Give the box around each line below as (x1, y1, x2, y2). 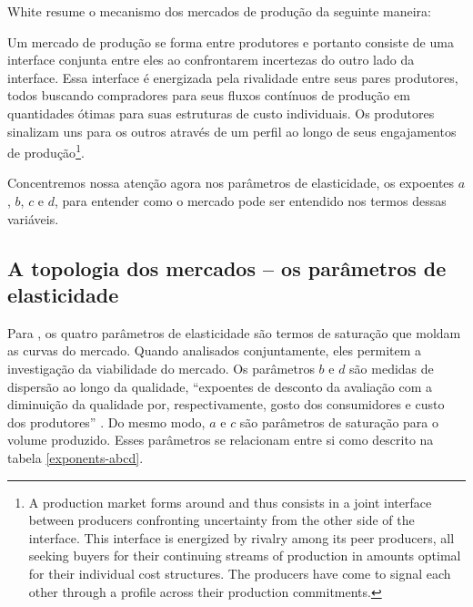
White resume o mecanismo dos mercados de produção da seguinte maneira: (7, 2, 431, 20)
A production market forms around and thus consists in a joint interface (28, 492, 432, 511)
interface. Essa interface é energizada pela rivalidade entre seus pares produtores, (7, 67, 458, 87)
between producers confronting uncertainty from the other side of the (28, 510, 415, 530)
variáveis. (7, 209, 59, 228)
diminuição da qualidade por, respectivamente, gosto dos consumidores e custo (7, 395, 445, 414)
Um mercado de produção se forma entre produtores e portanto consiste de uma (7, 32, 454, 51)
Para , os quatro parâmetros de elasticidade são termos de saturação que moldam (7, 323, 461, 342)
